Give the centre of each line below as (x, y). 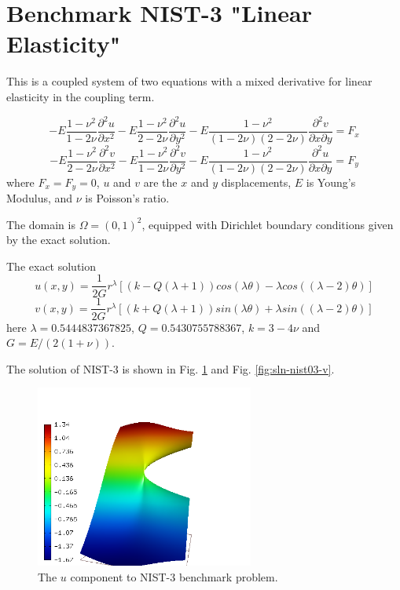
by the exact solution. (59, 240)
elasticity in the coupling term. (81, 96)
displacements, (256, 182)
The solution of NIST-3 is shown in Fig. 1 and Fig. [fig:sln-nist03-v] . (171, 368)
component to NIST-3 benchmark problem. (174, 576)
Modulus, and (40, 198)
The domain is (41, 224)
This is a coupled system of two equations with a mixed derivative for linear (189, 81)
